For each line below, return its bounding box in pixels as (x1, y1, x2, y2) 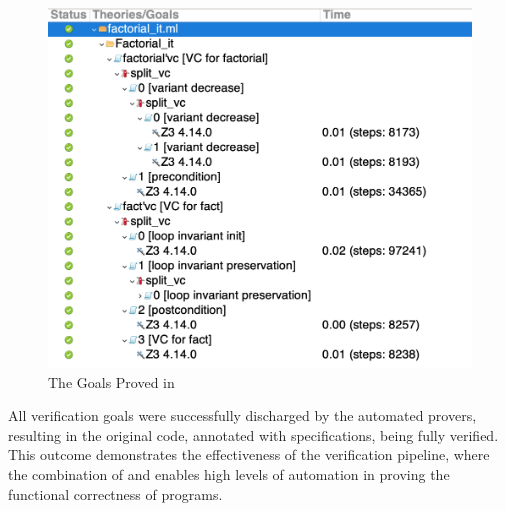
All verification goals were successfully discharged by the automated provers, (8, 405, 477, 426)
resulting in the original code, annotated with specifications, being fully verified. (8, 424, 499, 445)
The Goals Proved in (48, 371, 175, 392)
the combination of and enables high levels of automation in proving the (8, 464, 450, 485)
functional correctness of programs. (8, 483, 223, 504)
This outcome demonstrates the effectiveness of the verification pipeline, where (8, 444, 490, 465)
